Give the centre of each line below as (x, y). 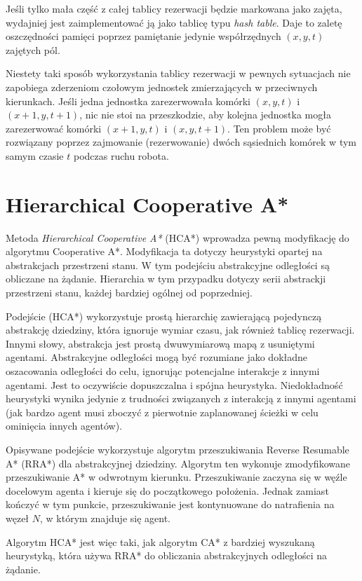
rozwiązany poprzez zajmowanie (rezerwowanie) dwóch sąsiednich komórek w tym (181, 142)
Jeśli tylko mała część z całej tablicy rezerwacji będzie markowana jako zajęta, (174, 8)
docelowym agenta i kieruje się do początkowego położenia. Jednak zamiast (167, 490)
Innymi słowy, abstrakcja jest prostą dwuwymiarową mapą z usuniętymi (160, 343)
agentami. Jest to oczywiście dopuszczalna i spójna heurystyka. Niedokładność (174, 384)
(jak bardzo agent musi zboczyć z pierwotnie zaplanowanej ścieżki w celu (162, 412)
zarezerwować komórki (54, 128)
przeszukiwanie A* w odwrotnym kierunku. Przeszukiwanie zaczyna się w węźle (176, 477)
